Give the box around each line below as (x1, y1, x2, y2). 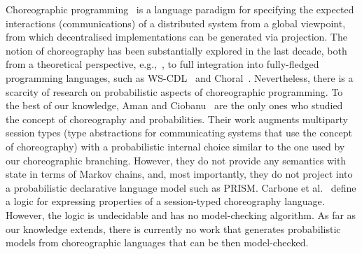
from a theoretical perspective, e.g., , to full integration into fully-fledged (6, 57, 319, 71)
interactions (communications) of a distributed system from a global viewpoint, (6, 15, 346, 30)
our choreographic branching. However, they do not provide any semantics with (6, 153, 347, 167)
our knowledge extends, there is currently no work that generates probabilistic (6, 221, 341, 236)
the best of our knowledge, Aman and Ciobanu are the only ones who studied (6, 98, 343, 113)
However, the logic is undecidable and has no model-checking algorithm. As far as (6, 207, 356, 222)
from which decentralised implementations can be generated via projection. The (6, 29, 347, 44)
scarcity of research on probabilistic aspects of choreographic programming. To (6, 84, 343, 99)
